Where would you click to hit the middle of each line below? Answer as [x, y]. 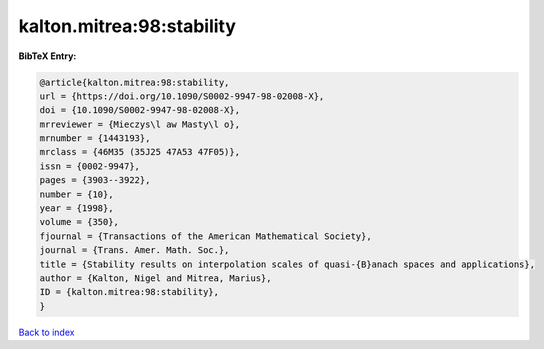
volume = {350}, [79, 222]
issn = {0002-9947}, [89, 166]
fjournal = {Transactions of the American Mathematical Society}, [205, 236]
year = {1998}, [76, 208]
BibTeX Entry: [47, 56]
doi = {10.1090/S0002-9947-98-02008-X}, [139, 110]
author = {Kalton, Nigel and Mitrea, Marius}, [155, 278]
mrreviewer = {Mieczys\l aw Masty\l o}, [139, 124]
